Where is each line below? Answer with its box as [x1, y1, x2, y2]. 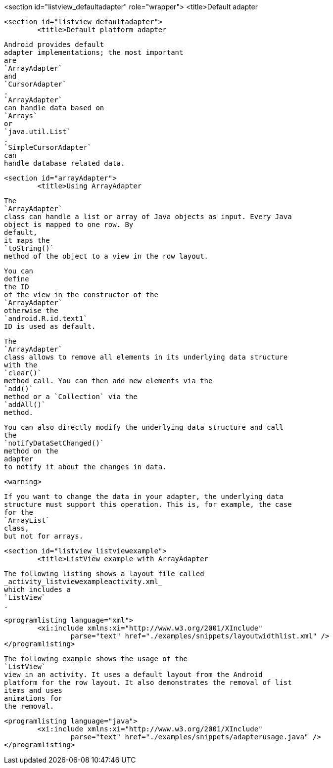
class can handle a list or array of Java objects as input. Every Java [4, 213, 292, 221]
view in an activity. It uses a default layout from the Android [4, 671, 263, 678]
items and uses [4, 686, 63, 694]
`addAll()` [4, 401, 46, 408]
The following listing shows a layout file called [4, 570, 204, 578]
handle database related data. [4, 159, 125, 167]
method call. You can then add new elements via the [4, 377, 213, 385]
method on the [4, 447, 58, 455]
